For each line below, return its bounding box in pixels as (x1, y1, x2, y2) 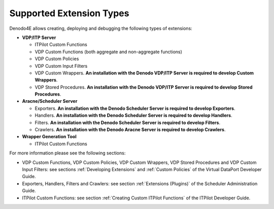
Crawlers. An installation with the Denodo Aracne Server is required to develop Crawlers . (35, 127, 226, 133)
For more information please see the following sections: (9, 150, 126, 156)
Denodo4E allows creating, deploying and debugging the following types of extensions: (9, 25, 192, 31)
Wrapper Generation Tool (22, 134, 77, 140)
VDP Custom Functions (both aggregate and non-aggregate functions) (35, 49, 183, 55)
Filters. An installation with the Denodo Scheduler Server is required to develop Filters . (35, 119, 221, 126)
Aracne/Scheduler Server (22, 98, 78, 104)
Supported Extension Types (9, 8, 129, 19)
